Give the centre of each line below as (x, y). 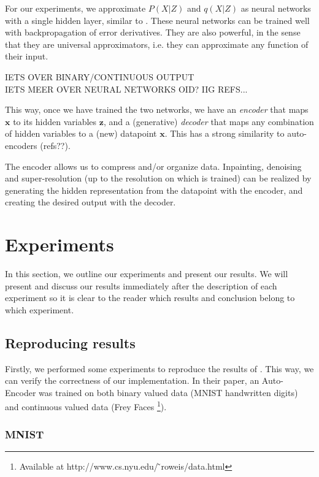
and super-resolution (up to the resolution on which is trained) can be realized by (158, 178)
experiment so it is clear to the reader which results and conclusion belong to (150, 298)
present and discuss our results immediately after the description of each (141, 285)
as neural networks (276, 8)
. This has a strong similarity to (225, 133)
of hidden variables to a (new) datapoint (81, 133)
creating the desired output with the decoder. (90, 202)
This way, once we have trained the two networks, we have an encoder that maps (157, 109)
